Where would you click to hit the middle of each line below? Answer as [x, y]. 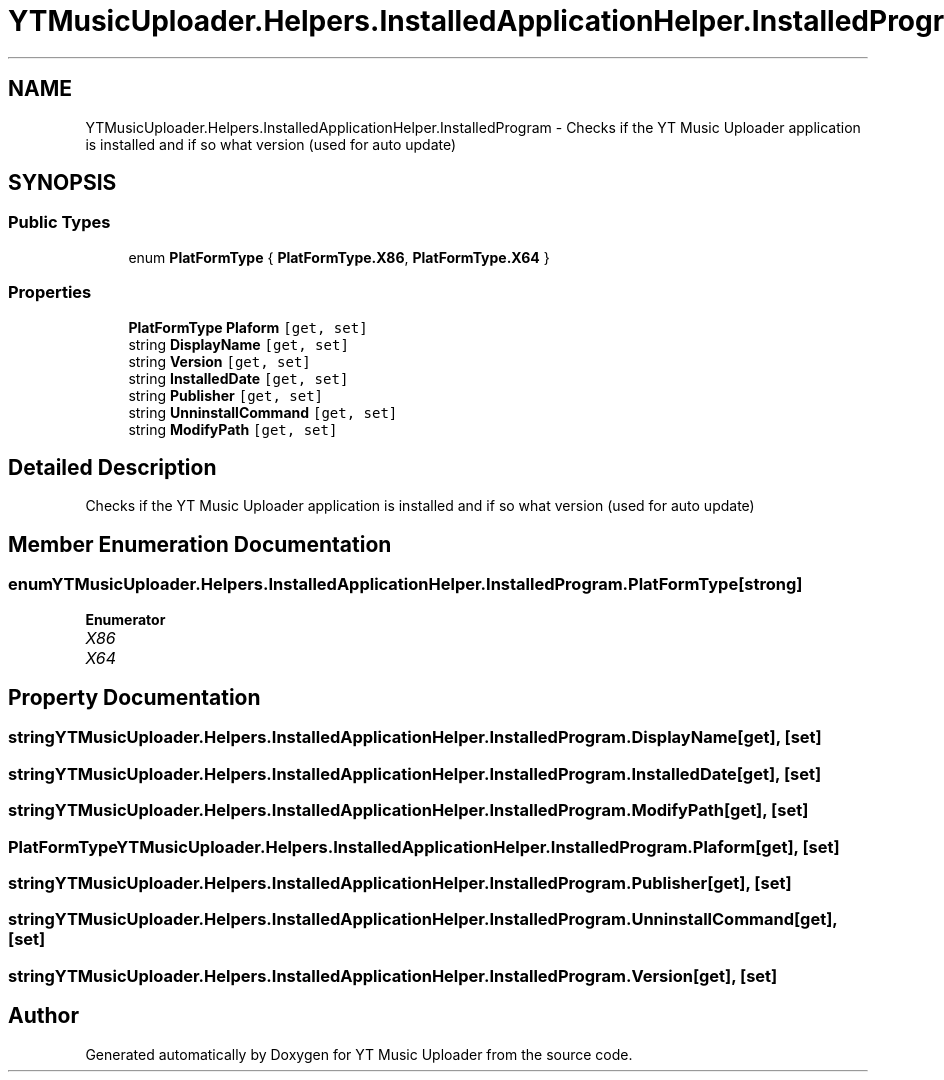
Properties [50, 292]
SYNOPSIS [62, 183]
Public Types [59, 222]
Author [43, 1016]
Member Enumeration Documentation [200, 544]
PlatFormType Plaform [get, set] [248, 327]
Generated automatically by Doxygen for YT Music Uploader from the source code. [359, 1054]
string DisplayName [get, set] [238, 344]
